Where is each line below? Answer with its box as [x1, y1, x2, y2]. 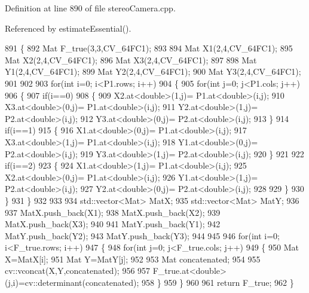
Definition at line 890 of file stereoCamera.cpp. [5, 2, 176, 14]
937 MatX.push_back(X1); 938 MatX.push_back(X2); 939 [5, 206, 221, 218]
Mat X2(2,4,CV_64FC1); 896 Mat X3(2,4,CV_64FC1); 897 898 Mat [5, 53, 257, 66]
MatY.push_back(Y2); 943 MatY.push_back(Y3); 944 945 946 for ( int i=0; [5, 229, 280, 242]
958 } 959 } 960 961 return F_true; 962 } [142, 276, 294, 289]
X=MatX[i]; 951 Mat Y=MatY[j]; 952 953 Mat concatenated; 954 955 [5, 252, 261, 265]
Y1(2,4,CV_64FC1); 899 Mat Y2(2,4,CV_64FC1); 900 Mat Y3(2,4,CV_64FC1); [5, 65, 301, 78]
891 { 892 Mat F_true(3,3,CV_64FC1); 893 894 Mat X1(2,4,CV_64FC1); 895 [5, 42, 293, 54]
